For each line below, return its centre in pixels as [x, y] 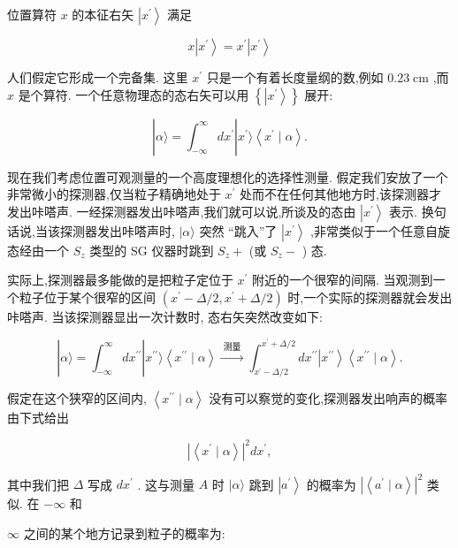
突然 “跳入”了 [238, 230]
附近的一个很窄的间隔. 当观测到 [343, 280]
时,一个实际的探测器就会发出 [370, 297]
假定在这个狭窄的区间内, [77, 398]
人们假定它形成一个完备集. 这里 [98, 77]
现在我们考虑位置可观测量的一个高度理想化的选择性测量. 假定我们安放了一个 [228, 176]
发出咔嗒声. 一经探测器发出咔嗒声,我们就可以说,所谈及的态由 [182, 211]
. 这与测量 [166, 483]
